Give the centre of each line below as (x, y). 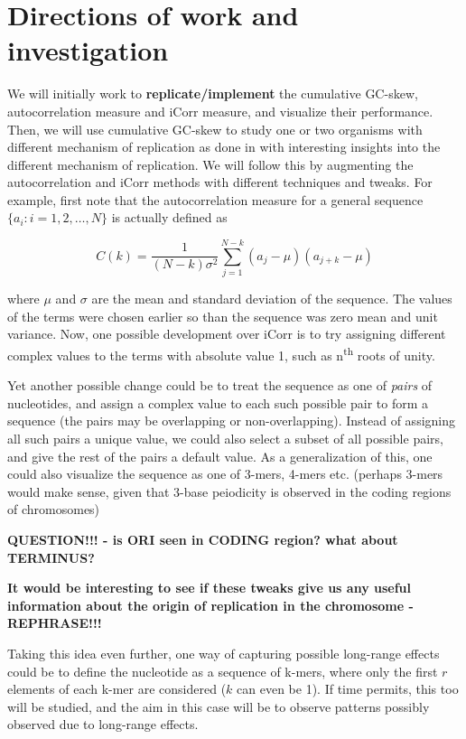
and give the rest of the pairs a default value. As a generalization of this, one (220, 456)
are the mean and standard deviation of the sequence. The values (272, 299)
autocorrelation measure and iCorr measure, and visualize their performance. (220, 111)
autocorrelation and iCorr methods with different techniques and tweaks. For (220, 182)
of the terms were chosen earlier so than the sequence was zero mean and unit (223, 316)
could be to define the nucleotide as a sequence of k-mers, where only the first (223, 671)
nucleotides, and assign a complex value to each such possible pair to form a (218, 402)
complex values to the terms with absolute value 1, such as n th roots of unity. (221, 353)
